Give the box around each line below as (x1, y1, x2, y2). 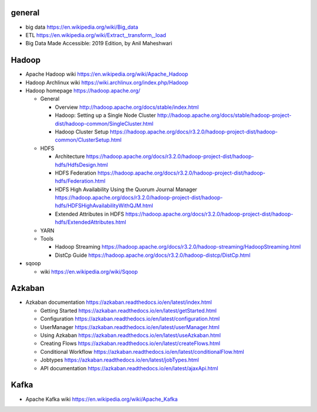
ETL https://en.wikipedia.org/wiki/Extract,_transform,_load (25, 31, 167, 38)
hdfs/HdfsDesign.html (55, 161, 108, 168)
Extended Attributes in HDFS (55, 210, 124, 217)
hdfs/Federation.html (55, 177, 106, 185)
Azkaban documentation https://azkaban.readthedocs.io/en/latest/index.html (25, 299, 213, 306)
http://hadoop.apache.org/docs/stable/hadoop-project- (157, 112, 292, 119)
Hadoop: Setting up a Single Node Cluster (55, 112, 156, 119)
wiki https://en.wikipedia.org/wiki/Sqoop (40, 268, 138, 275)
